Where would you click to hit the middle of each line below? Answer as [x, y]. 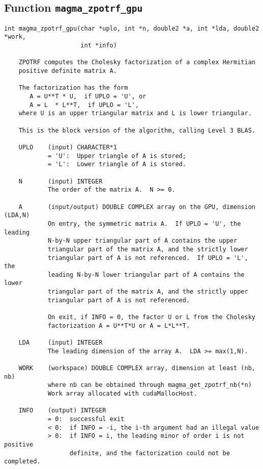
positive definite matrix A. [68, 71]
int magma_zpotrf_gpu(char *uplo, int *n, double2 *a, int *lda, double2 [132, 28]
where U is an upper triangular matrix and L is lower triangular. [135, 113]
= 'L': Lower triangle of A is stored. [117, 164]
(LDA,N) [17, 215]
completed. [22, 462]
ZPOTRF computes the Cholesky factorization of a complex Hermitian [137, 62]
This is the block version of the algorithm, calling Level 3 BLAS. [137, 130]
